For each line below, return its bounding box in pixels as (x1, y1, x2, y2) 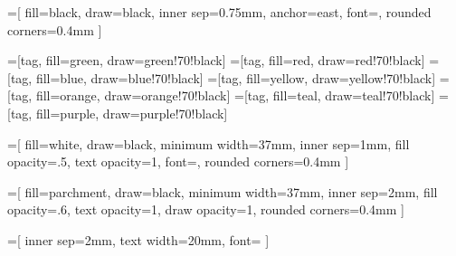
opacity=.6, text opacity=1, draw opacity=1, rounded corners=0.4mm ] (7, 200, 404, 219)
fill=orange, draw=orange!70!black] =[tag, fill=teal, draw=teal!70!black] (35, 86, 435, 105)
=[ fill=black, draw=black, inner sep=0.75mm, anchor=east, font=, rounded (7, 3, 432, 21)
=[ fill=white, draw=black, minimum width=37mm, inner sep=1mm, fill (7, 134, 410, 153)
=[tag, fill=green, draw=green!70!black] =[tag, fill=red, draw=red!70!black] (7, 51, 425, 70)
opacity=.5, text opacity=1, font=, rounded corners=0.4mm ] (7, 152, 349, 171)
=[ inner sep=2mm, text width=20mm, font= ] (7, 230, 270, 249)
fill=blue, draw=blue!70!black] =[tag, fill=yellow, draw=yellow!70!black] (35, 68, 436, 87)
